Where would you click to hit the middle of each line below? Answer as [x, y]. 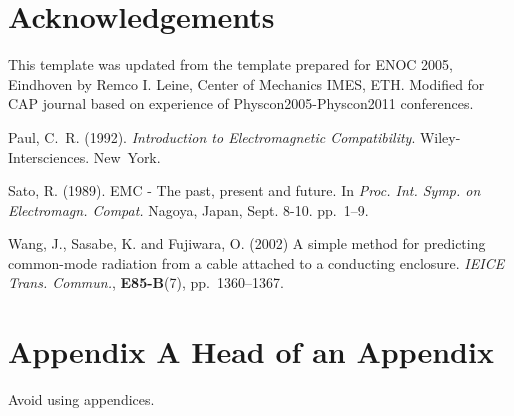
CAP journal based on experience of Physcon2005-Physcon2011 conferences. [241, 103]
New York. [127, 156]
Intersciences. [49, 156]
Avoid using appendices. [81, 399]
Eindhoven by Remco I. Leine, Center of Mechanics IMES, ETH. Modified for [246, 83]
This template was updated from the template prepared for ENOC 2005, [231, 64]
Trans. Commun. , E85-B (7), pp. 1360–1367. [146, 282]
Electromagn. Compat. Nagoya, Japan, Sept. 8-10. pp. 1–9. [188, 209]
